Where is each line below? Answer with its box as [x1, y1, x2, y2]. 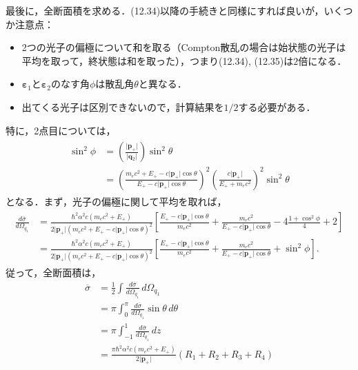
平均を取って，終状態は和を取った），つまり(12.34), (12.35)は [21, 53, 294, 68]
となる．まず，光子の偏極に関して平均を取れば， [6, 194, 227, 208]
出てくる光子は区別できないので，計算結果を [21, 99, 224, 114]
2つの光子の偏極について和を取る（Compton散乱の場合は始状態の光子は [21, 40, 346, 54]
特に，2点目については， [6, 123, 116, 137]
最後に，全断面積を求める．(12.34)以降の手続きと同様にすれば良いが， [6, 3, 324, 17]
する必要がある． [238, 99, 316, 114]
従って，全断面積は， [6, 265, 101, 280]
